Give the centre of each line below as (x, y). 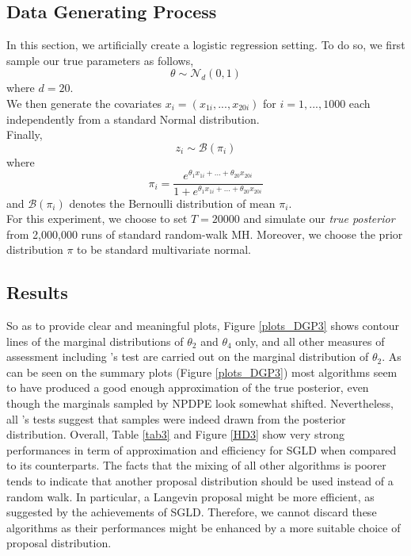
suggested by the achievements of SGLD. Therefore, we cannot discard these (192, 512)
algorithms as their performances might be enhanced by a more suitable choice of (204, 527)
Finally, (25, 134)
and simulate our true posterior (319, 219)
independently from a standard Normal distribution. (133, 119)
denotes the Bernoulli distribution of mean (172, 203)
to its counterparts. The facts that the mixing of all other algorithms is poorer (196, 465)
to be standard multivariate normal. (164, 249)
